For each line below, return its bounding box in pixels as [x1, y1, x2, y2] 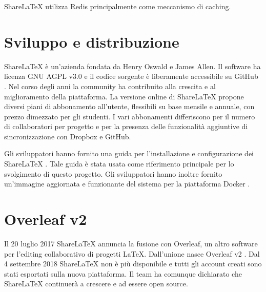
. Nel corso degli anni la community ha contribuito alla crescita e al [4, 80, 216, 91]
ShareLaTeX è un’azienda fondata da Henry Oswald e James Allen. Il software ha [4, 60, 261, 71]
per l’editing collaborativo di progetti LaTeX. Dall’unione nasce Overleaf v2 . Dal [4, 248, 260, 259]
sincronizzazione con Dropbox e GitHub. [4, 131, 131, 141]
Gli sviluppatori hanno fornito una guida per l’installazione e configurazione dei [4, 148, 254, 159]
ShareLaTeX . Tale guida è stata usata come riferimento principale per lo [4, 158, 234, 169]
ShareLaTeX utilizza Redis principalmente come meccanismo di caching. [4, 1, 231, 11]
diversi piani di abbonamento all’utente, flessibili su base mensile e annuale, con [4, 101, 255, 112]
